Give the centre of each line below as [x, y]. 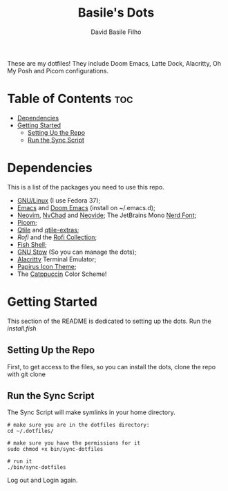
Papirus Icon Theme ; [47, 266]
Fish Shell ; [32, 244]
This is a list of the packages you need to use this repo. [86, 187]
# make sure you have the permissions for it [74, 443]
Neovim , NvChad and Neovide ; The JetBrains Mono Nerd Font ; [107, 215]
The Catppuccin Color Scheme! [62, 274]
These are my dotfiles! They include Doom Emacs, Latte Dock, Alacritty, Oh [114, 63]
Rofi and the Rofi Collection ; [57, 237]
